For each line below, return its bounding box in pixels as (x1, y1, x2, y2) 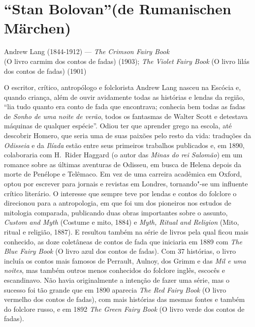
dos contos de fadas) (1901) (4, 65, 87, 76)
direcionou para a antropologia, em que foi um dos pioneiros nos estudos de (4, 198, 231, 208)
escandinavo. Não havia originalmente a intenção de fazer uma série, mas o (4, 274, 230, 285)
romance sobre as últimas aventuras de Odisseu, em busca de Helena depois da (4, 159, 242, 169)
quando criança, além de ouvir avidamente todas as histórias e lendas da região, (4, 91, 245, 102)
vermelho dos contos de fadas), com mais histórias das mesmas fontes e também (4, 294, 245, 304)
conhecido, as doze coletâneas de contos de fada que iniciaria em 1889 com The (4, 236, 242, 246)
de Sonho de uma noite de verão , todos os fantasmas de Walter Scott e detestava (4, 111, 248, 121)
